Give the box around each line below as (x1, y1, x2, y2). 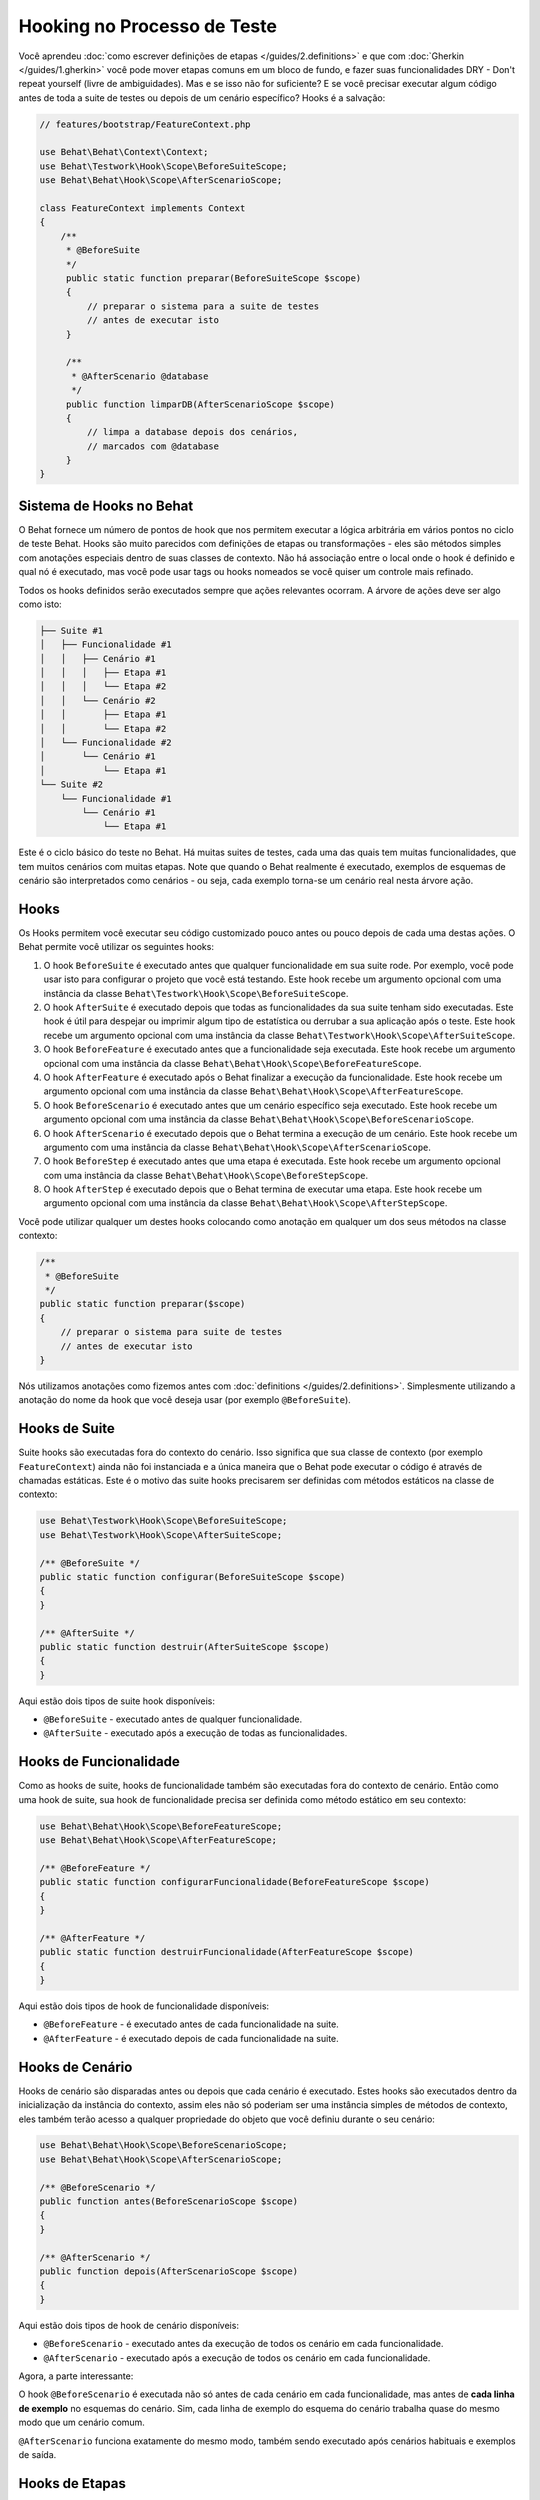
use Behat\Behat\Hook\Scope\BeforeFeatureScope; (39, 1820, 283, 1832)
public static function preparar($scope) (39, 1298, 246, 1310)
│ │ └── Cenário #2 (39, 695, 157, 706)
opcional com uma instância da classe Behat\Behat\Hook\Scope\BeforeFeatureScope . (43, 1057, 422, 1069)
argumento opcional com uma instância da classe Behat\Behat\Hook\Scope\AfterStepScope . (43, 1197, 448, 1209)
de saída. (18, 2448, 57, 2460)
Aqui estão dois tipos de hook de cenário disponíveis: (18, 2319, 240, 2331)
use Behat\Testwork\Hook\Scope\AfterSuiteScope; (39, 1529, 283, 1540)
